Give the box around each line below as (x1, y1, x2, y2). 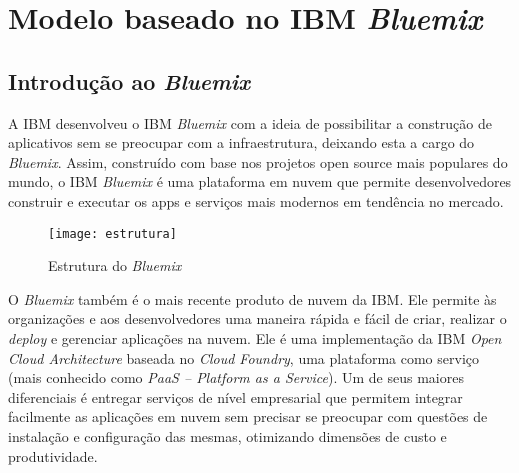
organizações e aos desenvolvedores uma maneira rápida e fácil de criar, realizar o (8, 308, 507, 329)
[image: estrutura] (48, 226, 177, 241)
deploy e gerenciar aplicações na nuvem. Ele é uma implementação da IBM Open (8, 327, 502, 348)
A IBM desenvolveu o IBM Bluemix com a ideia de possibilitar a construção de (8, 112, 492, 133)
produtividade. (8, 445, 98, 466)
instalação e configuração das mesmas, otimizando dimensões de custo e (8, 425, 447, 446)
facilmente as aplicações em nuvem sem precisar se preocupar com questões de (8, 406, 488, 427)
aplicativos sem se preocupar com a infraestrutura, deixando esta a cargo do (8, 132, 475, 153)
